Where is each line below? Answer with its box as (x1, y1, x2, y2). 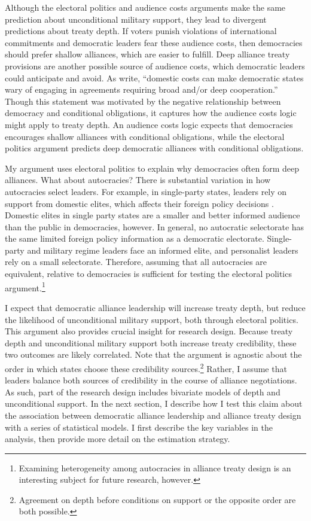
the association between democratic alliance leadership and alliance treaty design (5, 409, 301, 421)
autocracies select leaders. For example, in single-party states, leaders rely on (5, 185, 287, 197)
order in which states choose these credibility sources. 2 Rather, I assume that (5, 360, 287, 374)
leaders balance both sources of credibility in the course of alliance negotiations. (5, 374, 297, 386)
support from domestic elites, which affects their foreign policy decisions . (5, 197, 274, 209)
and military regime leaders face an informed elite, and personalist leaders (27, 243, 298, 256)
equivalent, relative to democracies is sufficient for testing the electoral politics (5, 267, 292, 280)
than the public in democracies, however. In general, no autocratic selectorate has (5, 220, 304, 233)
